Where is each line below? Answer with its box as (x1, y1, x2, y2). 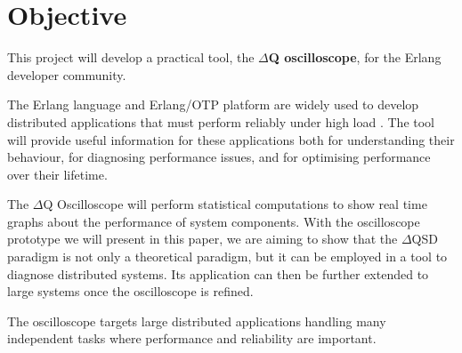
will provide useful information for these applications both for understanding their (7, 130, 455, 148)
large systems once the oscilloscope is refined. (7, 282, 254, 301)
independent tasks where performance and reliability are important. (7, 329, 377, 348)
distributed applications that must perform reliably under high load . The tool (7, 112, 435, 131)
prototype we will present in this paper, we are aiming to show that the (7, 229, 398, 248)
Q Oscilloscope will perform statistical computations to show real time (43, 195, 427, 213)
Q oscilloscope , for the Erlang (268, 48, 442, 67)
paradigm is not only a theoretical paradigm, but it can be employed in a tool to (7, 247, 448, 266)
